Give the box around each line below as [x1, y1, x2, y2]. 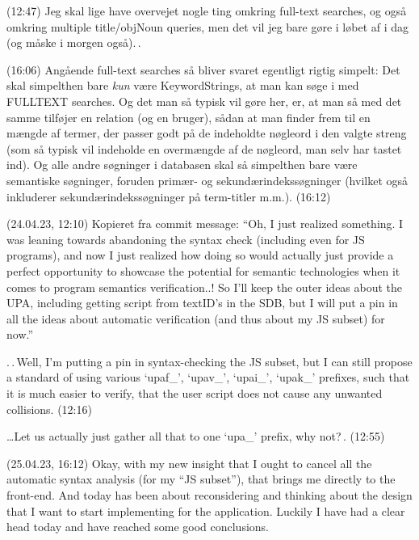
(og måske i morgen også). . [6, 34, 141, 51]
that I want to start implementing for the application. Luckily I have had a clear [6, 502, 405, 519]
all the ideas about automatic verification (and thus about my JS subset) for [6, 310, 385, 327]
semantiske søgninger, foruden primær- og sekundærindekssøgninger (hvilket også [6, 171, 409, 188]
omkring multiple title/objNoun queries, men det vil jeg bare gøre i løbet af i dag [6, 18, 409, 35]
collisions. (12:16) [6, 400, 92, 417]
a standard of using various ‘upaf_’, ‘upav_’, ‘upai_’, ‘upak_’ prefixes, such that [6, 369, 410, 386]
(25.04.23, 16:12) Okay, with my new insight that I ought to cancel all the [6, 454, 372, 471]
